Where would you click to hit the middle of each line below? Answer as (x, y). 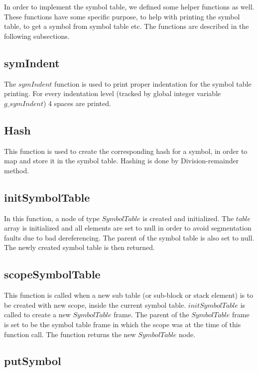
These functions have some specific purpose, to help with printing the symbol (122, 16)
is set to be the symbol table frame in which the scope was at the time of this (123, 324)
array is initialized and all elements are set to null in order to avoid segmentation (128, 228)
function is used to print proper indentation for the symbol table (153, 83)
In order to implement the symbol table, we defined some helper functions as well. (129, 6)
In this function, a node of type (52, 218)
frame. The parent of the (151, 314)
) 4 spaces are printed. (77, 103)
